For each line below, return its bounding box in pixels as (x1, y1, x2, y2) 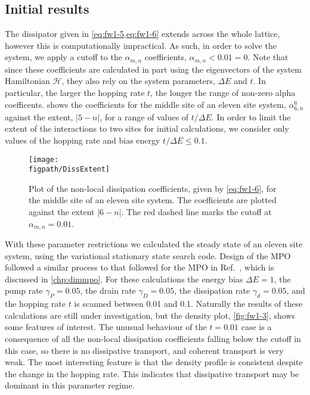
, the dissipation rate (174, 284, 250, 297)
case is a (241, 321, 272, 333)
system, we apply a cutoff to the (5, 51, 122, 63)
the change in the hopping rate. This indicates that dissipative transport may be (5, 367, 299, 380)
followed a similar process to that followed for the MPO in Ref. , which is (5, 261, 274, 273)
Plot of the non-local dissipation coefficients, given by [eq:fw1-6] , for (29, 182, 277, 194)
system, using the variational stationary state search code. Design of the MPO (5, 249, 291, 262)
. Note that (247, 51, 289, 63)
